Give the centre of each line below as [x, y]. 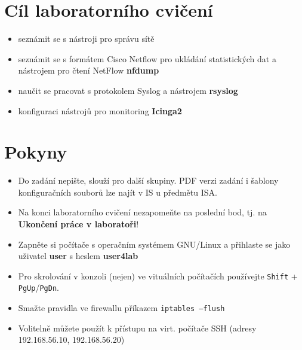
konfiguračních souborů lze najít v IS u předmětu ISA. [118, 192]
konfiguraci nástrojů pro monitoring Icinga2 [100, 110]
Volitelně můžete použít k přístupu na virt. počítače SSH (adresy [137, 328]
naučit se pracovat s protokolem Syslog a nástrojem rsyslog [128, 90]
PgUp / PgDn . [38, 287]
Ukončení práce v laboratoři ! [78, 224]
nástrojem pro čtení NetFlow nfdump [89, 70]
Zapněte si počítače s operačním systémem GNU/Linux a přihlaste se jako [154, 244]
